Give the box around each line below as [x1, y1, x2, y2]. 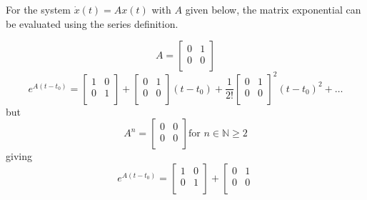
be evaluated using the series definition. [6, 16, 179, 31]
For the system [6, 2, 71, 16]
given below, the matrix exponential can [185, 2, 361, 16]
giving [6, 149, 32, 164]
